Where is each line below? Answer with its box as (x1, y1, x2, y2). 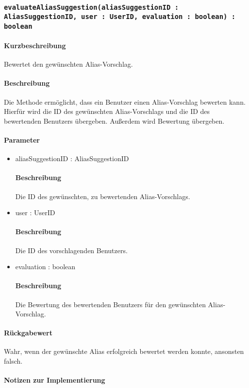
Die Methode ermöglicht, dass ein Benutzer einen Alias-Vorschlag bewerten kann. (4, 96, 246, 107)
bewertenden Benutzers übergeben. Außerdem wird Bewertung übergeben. (4, 115, 225, 126)
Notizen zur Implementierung (4, 375, 105, 385)
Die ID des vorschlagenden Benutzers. (15, 245, 128, 255)
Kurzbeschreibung (4, 40, 66, 50)
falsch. (4, 356, 23, 366)
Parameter (4, 134, 40, 145)
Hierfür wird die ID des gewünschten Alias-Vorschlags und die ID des (4, 106, 210, 116)
